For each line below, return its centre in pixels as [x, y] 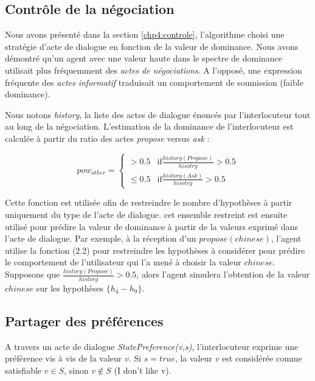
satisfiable [23, 370]
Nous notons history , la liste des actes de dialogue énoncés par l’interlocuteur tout [158, 114]
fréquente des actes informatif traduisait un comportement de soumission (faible [154, 82]
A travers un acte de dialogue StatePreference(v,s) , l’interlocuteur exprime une [152, 346]
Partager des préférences [84, 320]
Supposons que [33, 274]
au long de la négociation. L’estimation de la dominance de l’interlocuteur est [149, 126]
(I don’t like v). [143, 370]
